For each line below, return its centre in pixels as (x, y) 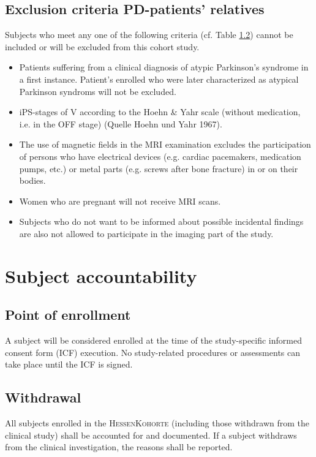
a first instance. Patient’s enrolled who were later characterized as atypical (159, 79)
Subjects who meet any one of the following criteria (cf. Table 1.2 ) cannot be (149, 35)
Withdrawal (43, 397)
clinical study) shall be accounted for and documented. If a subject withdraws (151, 435)
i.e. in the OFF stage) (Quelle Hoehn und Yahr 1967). (121, 123)
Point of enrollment (68, 315)
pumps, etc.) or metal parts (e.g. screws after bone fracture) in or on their (159, 168)
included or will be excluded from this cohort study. (102, 46)
